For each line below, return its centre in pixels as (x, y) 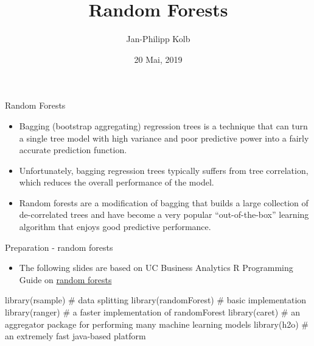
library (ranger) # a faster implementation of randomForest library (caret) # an (152, 312)
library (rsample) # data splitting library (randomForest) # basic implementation (156, 300)
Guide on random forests (65, 279)
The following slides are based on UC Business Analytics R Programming (156, 268)
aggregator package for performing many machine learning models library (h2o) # (157, 324)
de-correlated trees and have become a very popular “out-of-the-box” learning (164, 214)
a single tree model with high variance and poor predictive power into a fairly (164, 138)
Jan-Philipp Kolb (158, 39)
